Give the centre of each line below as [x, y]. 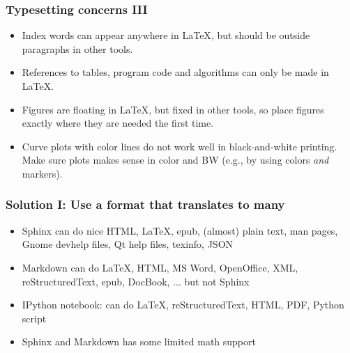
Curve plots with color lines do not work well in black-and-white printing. [180, 146]
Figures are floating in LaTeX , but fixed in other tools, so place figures [173, 109]
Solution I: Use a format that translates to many [145, 204]
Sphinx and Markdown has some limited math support [139, 342]
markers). [42, 173]
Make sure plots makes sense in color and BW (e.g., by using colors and [175, 160]
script [34, 318]
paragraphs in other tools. [77, 48]
